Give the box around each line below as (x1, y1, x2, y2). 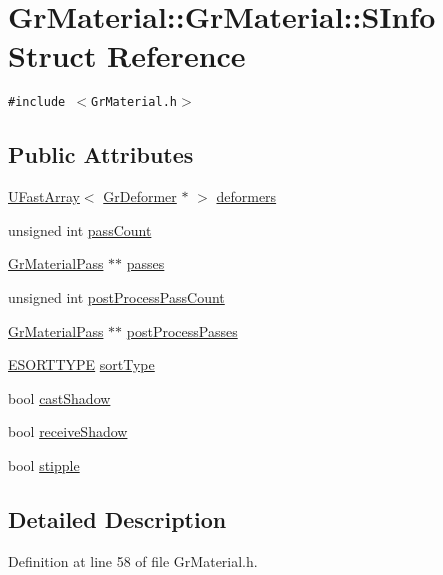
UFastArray (8, 186, 80, 207)
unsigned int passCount (8, 219, 152, 240)
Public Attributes (8, 139, 194, 170)
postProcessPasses (126, 320, 238, 341)
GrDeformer (103, 186, 177, 207)
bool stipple (8, 454, 80, 475)
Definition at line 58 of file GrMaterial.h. (8, 550, 258, 571)
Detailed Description (8, 503, 227, 534)
